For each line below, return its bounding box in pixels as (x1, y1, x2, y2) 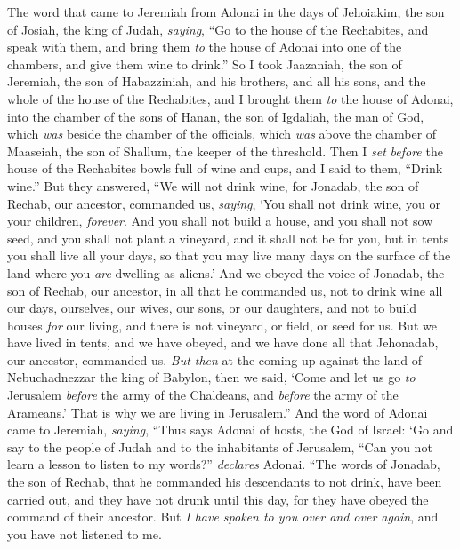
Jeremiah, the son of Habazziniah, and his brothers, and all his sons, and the (7, 72, 426, 91)
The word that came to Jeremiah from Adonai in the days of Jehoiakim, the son (7, 3, 445, 20)
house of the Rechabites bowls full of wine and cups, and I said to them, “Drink (7, 159, 443, 178)
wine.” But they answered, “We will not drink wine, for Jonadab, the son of (7, 176, 419, 195)
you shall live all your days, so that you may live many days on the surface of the (7, 246, 451, 265)
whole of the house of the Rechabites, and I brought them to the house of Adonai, (7, 89, 454, 107)
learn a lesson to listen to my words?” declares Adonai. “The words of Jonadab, (7, 455, 440, 473)
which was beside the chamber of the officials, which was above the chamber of (7, 124, 437, 143)
